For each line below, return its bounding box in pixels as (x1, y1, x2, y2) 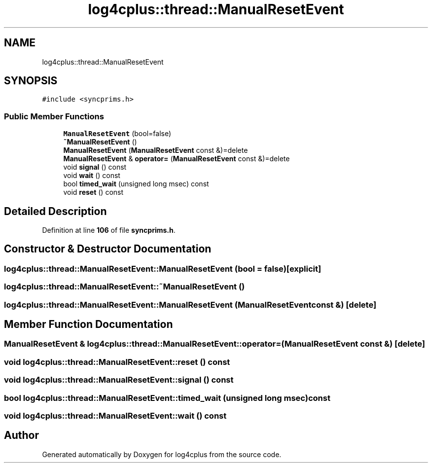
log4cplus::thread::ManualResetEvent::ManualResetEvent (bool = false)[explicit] (4, 263, 322, 274)
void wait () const (63, 171, 120, 180)
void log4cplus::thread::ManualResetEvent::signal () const (4, 375, 234, 385)
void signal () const (63, 163, 127, 172)
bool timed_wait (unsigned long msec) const (63, 180, 209, 188)
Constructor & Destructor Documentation (4, 243, 212, 255)
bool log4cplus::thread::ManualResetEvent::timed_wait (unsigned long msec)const (4, 393, 330, 403)
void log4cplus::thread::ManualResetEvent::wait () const (4, 410, 227, 421)
